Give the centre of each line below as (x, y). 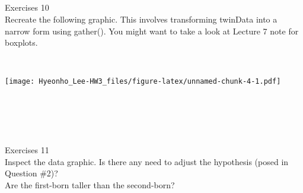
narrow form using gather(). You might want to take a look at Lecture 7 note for (152, 31)
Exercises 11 (27, 150)
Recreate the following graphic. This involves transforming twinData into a (141, 19)
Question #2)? (31, 173)
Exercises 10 (27, 7)
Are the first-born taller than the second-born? (90, 184)
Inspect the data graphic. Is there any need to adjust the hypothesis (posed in (147, 161)
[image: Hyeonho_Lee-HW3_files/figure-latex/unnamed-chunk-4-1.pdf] (143, 82)
